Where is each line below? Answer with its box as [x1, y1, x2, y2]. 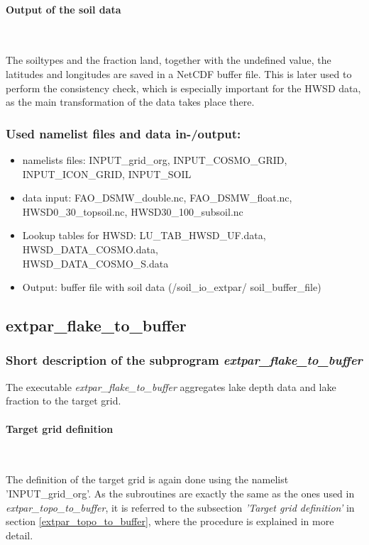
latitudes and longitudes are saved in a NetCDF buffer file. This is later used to [6, 66, 352, 81]
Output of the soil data [6, 1, 121, 16]
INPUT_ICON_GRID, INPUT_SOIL [22, 166, 192, 181]
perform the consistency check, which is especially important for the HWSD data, [6, 80, 361, 95]
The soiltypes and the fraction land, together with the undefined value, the [6, 53, 331, 67]
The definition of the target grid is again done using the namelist [6, 472, 289, 487]
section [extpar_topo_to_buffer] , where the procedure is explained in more [6, 514, 334, 529]
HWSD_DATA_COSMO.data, [22, 241, 158, 256]
